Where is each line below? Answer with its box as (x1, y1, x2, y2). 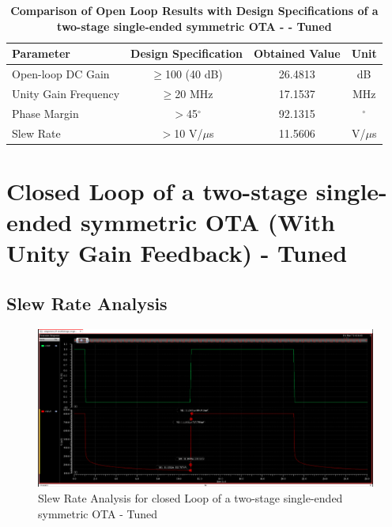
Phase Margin (12, 104, 79, 121)
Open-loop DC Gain (12, 66, 110, 82)
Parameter (12, 45, 70, 62)
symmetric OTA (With (80, 206, 335, 238)
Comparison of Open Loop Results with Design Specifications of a (10, 2, 379, 18)
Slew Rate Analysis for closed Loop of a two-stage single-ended (38, 489, 343, 506)
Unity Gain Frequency (12, 85, 120, 101)
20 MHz (175, 85, 213, 101)
